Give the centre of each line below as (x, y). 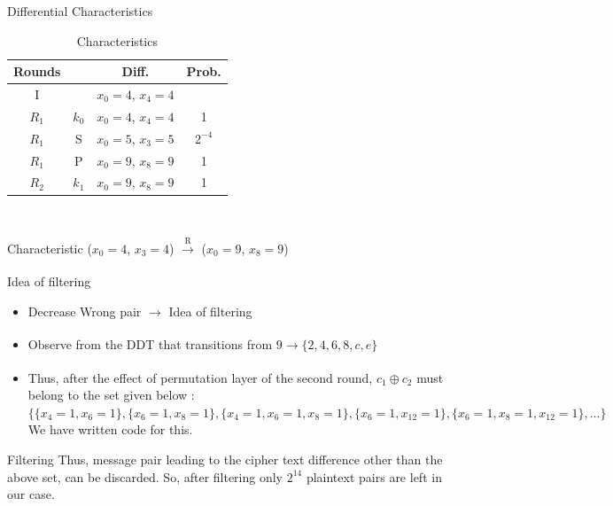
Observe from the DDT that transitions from (150, 344)
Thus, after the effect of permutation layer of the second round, (200, 377)
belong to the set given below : (111, 395)
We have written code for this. (110, 429)
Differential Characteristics (80, 11)
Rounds (37, 71)
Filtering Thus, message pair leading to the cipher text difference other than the (225, 459)
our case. (31, 494)
